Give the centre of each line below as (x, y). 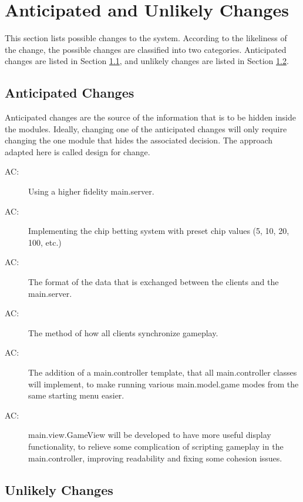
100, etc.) (45, 242)
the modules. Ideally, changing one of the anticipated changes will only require (146, 128)
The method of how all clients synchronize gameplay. (123, 332)
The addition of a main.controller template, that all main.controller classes (163, 372)
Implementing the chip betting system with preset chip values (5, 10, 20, (159, 231)
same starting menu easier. (76, 395)
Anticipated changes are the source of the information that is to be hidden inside (150, 117)
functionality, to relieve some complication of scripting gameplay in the (156, 446)
